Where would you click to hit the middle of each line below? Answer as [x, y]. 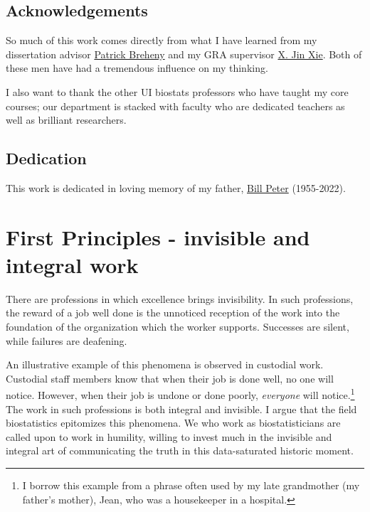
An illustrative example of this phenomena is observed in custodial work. [165, 364]
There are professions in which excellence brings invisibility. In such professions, [180, 298]
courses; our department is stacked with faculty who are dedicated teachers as [175, 106]
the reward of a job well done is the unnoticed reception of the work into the [173, 313]
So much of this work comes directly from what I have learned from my [162, 40]
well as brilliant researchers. [66, 120]
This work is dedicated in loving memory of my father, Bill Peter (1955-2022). [176, 187]
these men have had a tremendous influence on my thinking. [137, 68]
